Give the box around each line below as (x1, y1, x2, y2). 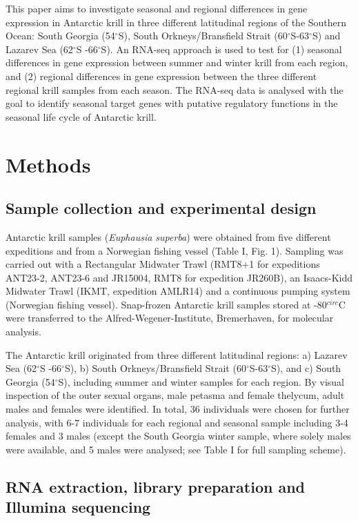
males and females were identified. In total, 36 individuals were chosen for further (6, 402, 350, 416)
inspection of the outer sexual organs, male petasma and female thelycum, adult (6, 388, 345, 402)
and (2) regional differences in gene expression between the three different (6, 68, 317, 83)
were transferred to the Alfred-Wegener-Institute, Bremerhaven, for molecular (6, 311, 334, 325)
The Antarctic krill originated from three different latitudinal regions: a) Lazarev (6, 347, 348, 362)
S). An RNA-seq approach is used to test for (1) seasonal (101, 41, 342, 56)
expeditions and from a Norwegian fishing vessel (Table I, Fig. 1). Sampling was (6, 243, 344, 257)
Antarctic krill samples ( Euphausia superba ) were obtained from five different (6, 229, 331, 244)
